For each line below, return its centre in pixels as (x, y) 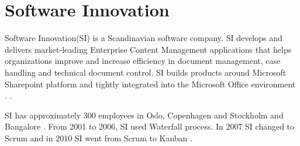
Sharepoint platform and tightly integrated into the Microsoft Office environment (150, 84)
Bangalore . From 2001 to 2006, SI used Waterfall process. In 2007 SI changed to (150, 126)
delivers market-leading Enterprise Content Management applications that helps (148, 49)
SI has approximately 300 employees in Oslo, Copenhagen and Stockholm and (144, 115)
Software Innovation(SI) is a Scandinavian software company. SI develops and (144, 38)
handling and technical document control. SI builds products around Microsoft (146, 72)
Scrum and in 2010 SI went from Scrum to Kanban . (99, 137)
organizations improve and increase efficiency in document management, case (143, 61)
